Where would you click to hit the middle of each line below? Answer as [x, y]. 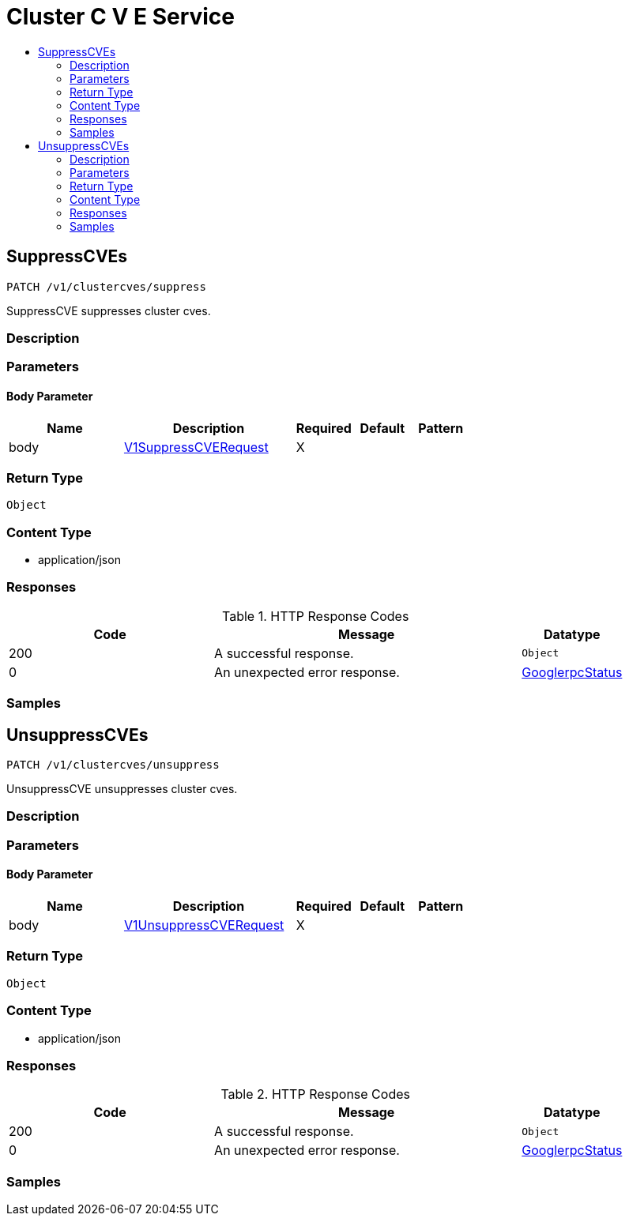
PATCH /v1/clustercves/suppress [106, 286]
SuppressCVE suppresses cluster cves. [109, 310]
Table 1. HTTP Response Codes [316, 616]
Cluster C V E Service [121, 17]
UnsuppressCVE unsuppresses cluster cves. [122, 789]
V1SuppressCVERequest [196, 447]
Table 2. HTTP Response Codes [315, 1094]
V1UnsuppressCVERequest [204, 925]
